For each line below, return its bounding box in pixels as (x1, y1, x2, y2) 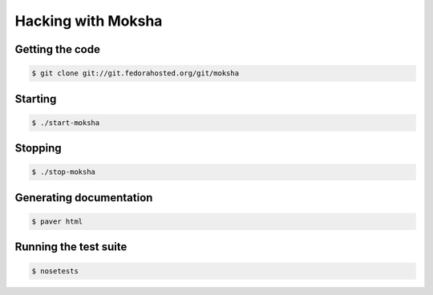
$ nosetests (31, 266, 79, 276)
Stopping (14, 141, 62, 156)
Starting (14, 92, 57, 106)
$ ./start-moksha (31, 118, 100, 127)
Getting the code (14, 42, 100, 56)
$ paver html (31, 216, 83, 226)
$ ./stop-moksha (31, 168, 96, 176)
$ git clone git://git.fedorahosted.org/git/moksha (31, 69, 240, 78)
